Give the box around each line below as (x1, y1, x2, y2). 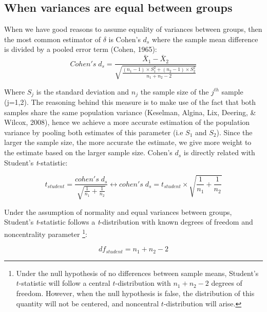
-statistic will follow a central (18, 278, 110, 288)
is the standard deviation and (36, 86, 129, 97)
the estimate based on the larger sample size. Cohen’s (4, 147, 173, 158)
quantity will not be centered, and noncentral (16, 298, 159, 308)
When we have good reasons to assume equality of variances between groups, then (4, 24, 262, 34)
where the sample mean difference (151, 33, 258, 44)
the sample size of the (140, 86, 209, 97)
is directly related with (183, 147, 255, 158)
